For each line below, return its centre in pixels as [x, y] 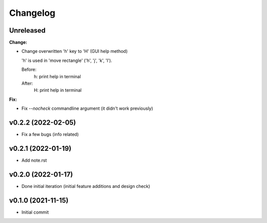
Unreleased [27, 30]
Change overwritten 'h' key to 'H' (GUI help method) [75, 51]
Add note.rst [34, 160]
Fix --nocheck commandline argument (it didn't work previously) [87, 108]
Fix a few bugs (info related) [50, 134]
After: [27, 84]
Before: [29, 70]
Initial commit [35, 212]
